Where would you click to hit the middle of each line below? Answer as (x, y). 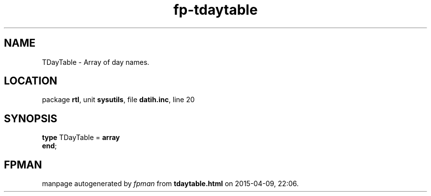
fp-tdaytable (215, 10)
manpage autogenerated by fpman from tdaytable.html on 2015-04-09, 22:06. (170, 184)
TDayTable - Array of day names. (96, 62)
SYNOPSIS (31, 118)
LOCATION (31, 81)
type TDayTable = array (81, 138)
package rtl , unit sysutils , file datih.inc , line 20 (118, 100)
